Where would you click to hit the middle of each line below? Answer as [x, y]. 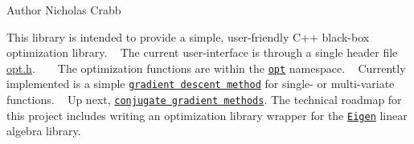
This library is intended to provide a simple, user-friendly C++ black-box [188, 36]
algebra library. [44, 131]
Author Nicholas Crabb [64, 10]
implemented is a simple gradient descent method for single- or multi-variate [201, 84]
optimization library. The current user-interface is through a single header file [202, 52]
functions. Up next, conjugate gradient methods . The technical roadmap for [204, 100]
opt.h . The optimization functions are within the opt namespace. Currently [206, 68]
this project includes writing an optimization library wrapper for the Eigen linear [207, 115]
